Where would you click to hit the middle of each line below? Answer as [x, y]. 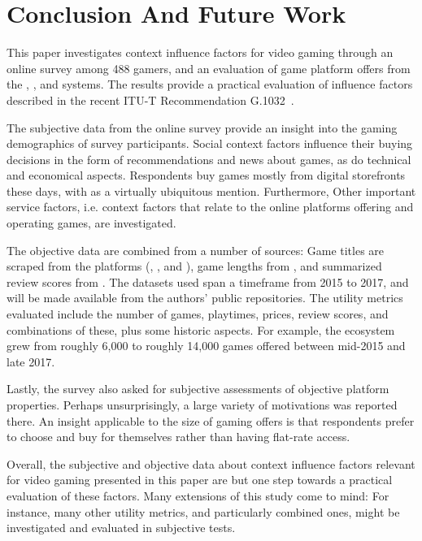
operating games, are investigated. [91, 223]
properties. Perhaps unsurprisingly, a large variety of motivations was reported [202, 405]
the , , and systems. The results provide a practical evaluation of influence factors [210, 84]
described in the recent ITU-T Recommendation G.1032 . [150, 100]
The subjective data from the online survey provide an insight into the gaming [202, 127]
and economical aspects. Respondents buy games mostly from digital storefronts [206, 175]
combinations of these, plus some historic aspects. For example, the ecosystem [201, 329]
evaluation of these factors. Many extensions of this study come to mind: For [198, 495]
